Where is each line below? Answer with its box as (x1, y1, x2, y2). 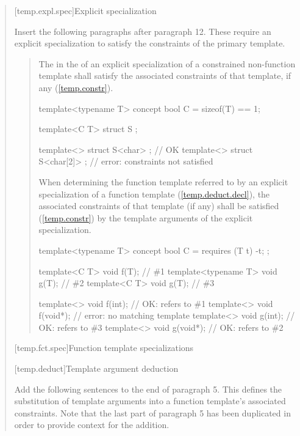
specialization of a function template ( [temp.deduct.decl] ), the (38, 187, 270, 200)
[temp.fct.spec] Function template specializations (14, 341, 194, 354)
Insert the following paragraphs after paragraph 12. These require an (14, 24, 271, 37)
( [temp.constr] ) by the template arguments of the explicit (38, 211, 253, 224)
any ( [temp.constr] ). (38, 81, 113, 94)
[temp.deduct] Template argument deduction (14, 362, 179, 375)
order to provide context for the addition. (14, 418, 170, 431)
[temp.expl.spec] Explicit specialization (14, 4, 157, 17)
